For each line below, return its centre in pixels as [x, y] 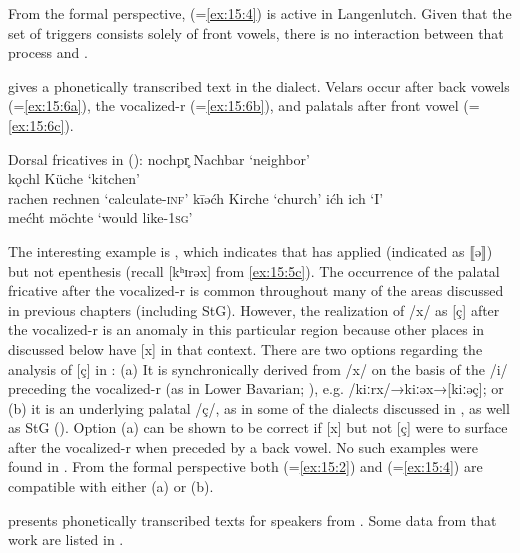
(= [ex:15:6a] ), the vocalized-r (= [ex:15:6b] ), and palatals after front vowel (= [244, 105]
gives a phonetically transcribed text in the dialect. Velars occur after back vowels [259, 85]
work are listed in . [66, 539]
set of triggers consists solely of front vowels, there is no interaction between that [256, 32]
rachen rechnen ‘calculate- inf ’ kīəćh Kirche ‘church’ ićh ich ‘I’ [196, 197]
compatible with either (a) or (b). [111, 486]
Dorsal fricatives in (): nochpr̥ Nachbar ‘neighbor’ [159, 158]
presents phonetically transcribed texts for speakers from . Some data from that [252, 519]
